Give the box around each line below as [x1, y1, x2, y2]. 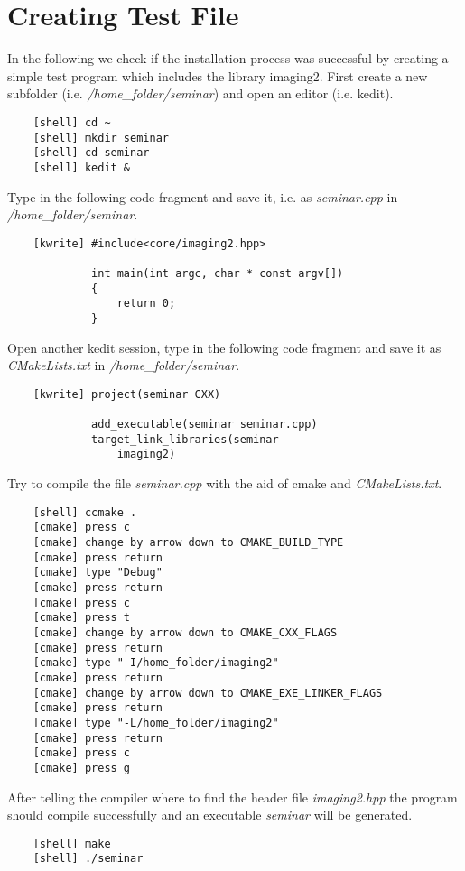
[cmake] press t [33, 611, 131, 625]
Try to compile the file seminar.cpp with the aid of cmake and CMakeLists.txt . [7, 474, 442, 493]
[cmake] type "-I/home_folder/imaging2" [33, 656, 279, 670]
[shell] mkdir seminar [33, 131, 169, 144]
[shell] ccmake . [33, 505, 137, 519]
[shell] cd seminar [33, 146, 150, 160]
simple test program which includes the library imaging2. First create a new [7, 66, 428, 85]
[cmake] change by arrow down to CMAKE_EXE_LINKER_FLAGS [33, 686, 383, 700]
